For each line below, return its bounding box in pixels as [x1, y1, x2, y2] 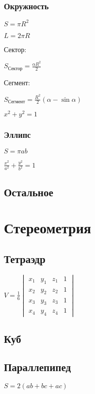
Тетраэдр [4, 251, 46, 266]
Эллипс [4, 129, 31, 141]
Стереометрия [4, 218, 91, 238]
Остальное [4, 184, 53, 199]
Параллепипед [4, 359, 71, 375]
